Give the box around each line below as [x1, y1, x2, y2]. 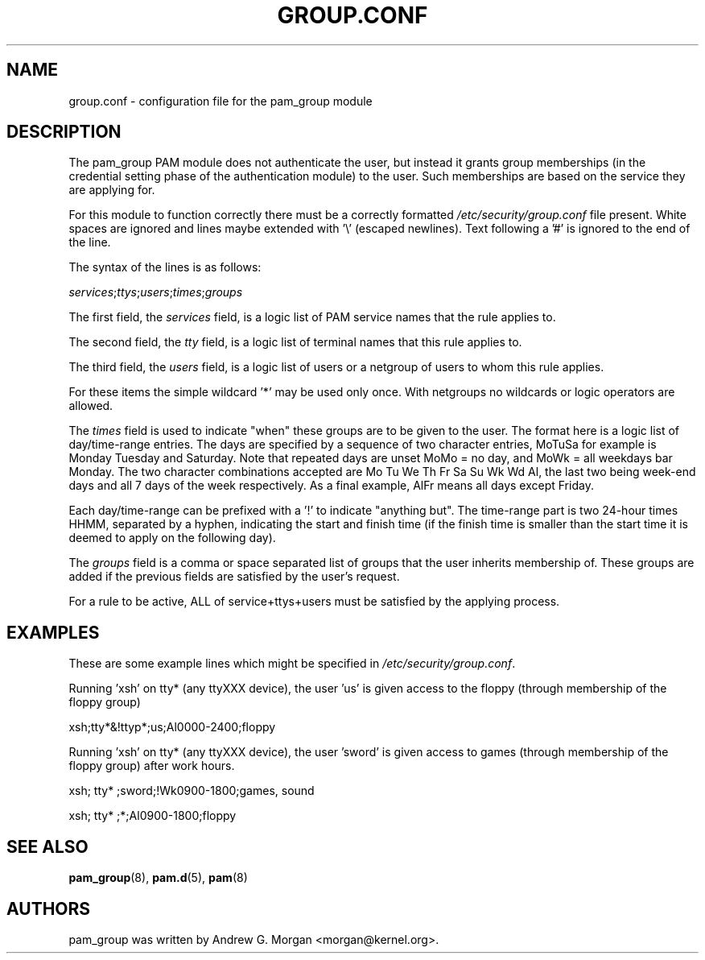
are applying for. [68, 183, 155, 197]
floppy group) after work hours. [68, 759, 235, 773]
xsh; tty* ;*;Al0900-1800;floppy [68, 809, 237, 823]
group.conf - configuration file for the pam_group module [68, 93, 373, 108]
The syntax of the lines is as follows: [68, 260, 262, 275]
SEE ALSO [6, 836, 89, 857]
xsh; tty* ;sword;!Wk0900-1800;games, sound [68, 784, 315, 798]
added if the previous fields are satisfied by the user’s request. [68, 569, 400, 584]
